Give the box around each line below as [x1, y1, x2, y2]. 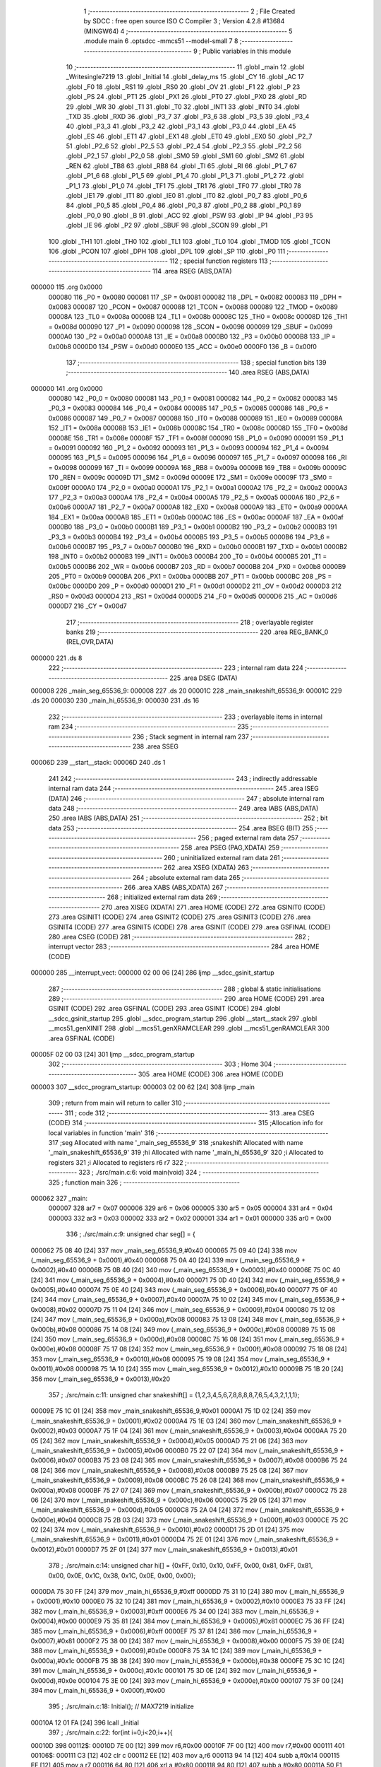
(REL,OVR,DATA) [66, 638, 114, 646]
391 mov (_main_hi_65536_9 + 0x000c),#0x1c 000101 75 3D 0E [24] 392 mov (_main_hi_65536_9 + [30, 1667, 317, 1675]
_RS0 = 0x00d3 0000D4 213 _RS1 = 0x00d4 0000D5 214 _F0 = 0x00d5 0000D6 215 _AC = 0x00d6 [48, 592, 338, 600]
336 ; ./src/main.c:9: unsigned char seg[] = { [66, 1230, 195, 1238]
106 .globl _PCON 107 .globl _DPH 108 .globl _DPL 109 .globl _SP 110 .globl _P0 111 [48, 247, 286, 255]
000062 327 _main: [30, 1194, 88, 1202]
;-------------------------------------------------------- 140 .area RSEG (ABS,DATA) [66, 368, 310, 377]
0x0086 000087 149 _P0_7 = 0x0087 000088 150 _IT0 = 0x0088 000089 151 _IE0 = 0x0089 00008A [48, 413, 343, 422]
